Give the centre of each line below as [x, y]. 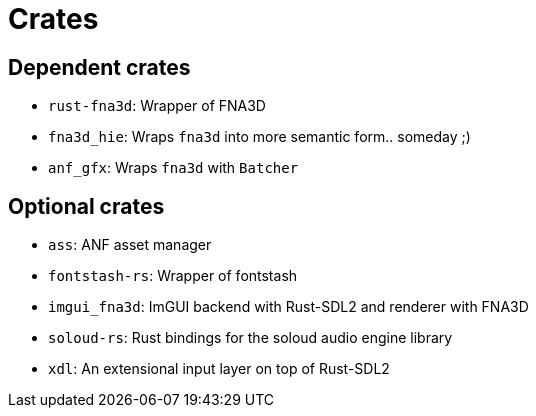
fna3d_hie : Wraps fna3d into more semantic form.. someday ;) [259, 137]
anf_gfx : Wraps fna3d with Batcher [173, 168]
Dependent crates [99, 67]
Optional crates [86, 206]
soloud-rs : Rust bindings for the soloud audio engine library [250, 338]
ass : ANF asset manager [130, 245]
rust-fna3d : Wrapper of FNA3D [157, 106]
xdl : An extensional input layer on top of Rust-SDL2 [219, 369]
